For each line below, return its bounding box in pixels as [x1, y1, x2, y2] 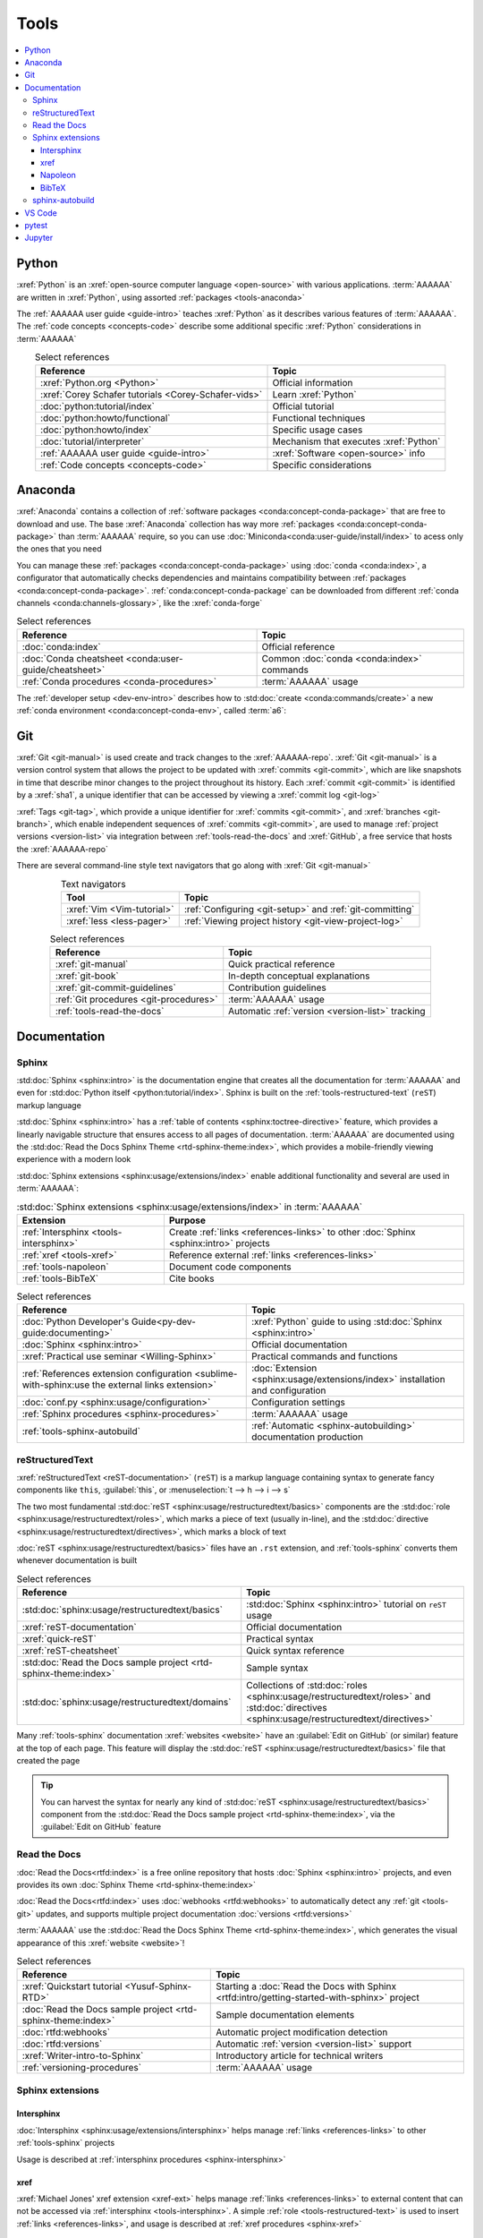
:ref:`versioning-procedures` [21, 2062, 142, 2074]
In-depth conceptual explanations [228, 970, 370, 982]
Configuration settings [250, 1397, 346, 1409]
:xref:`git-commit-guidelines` [55, 981, 176, 994]
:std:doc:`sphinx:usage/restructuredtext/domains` [21, 1696, 232, 1709]
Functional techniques [272, 412, 366, 424]
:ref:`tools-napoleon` [21, 1260, 109, 1273]
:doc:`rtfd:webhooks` [21, 2026, 111, 2038]
